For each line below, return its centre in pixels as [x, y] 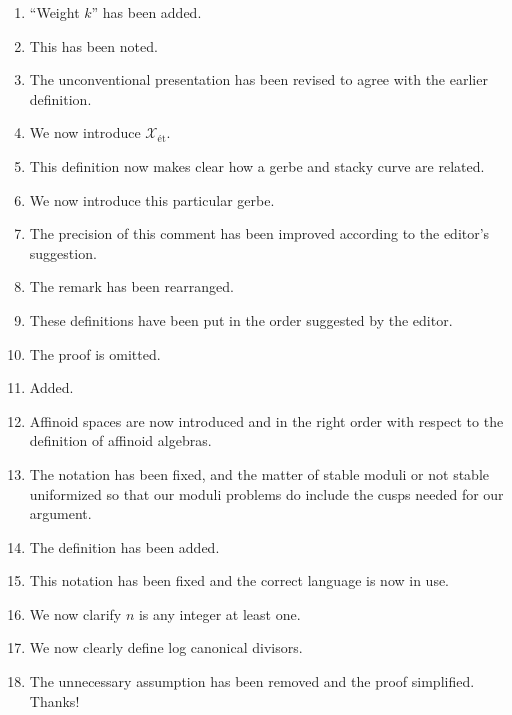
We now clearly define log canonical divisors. [166, 647]
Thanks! [54, 700]
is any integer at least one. [219, 613]
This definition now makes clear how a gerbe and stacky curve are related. [257, 165]
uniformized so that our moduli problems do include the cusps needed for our [266, 493]
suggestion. [63, 252]
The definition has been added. [124, 546]
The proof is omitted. [95, 353]
